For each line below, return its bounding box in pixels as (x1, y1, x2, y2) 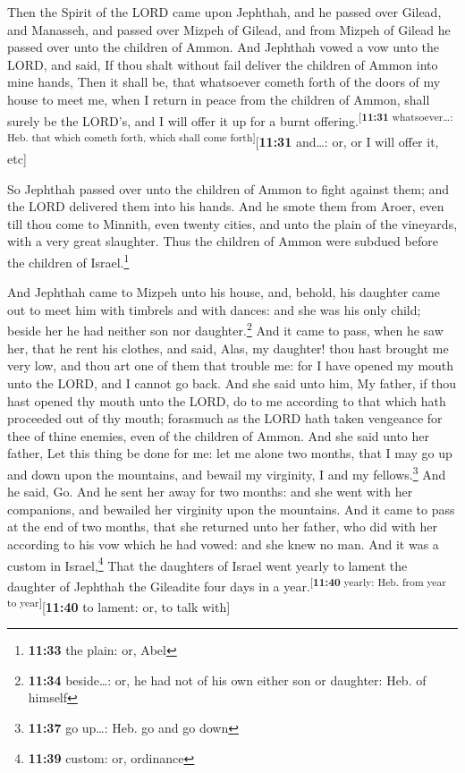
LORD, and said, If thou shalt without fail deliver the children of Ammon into (7, 55, 438, 73)
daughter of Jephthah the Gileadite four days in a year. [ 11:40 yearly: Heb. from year (7, 573, 446, 595)
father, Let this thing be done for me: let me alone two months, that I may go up (7, 444, 452, 463)
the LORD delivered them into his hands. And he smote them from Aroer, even (7, 197, 444, 216)
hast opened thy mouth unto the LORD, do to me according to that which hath (7, 391, 446, 410)
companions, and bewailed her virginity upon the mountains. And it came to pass (7, 499, 455, 518)
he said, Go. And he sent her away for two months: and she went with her (7, 482, 413, 501)
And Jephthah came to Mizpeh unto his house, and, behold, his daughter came (7, 283, 440, 302)
